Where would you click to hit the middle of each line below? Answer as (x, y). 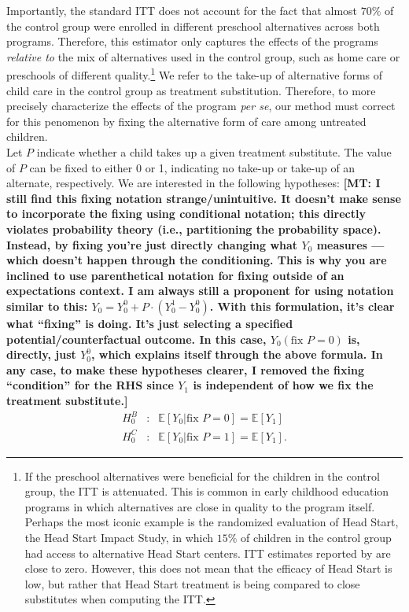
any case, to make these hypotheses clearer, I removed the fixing (185, 369)
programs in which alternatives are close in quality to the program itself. (200, 506)
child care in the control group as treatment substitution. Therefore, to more (191, 90)
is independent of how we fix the (283, 385)
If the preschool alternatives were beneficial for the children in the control (202, 476)
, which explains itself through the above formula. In (237, 354)
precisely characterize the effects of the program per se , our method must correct (201, 106)
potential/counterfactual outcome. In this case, (136, 339)
